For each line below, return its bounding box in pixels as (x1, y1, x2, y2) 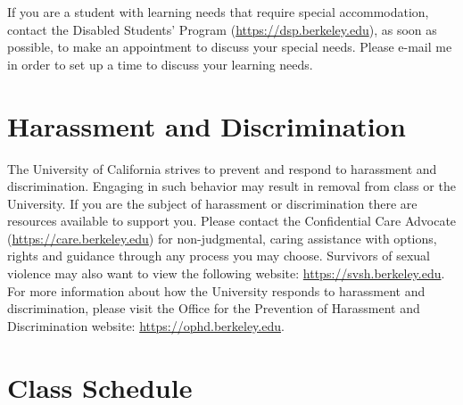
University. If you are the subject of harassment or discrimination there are (7, 194, 418, 212)
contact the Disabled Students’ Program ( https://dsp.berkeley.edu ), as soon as (7, 20, 437, 38)
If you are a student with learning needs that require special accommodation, (7, 3, 429, 21)
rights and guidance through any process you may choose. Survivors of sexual (7, 246, 430, 265)
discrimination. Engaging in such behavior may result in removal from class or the (7, 177, 456, 195)
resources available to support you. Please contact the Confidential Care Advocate (7, 211, 457, 230)
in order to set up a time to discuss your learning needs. (7, 54, 313, 73)
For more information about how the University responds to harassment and (7, 281, 426, 300)
